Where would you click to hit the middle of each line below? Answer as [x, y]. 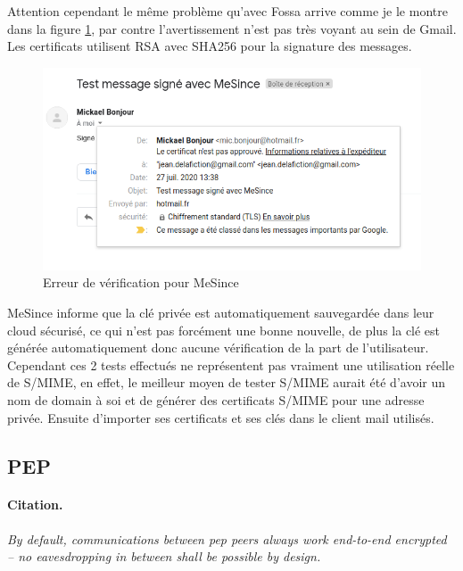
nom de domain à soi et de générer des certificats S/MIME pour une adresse [216, 399]
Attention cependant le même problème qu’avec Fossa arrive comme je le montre [227, 11]
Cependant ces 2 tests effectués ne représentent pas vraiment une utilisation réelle [231, 364]
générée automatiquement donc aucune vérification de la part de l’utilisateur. [218, 348]
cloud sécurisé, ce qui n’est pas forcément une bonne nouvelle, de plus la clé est [224, 330]
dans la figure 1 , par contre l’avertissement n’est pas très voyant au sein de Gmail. [232, 28]
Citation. [35, 505]
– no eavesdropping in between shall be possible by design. [164, 556]
